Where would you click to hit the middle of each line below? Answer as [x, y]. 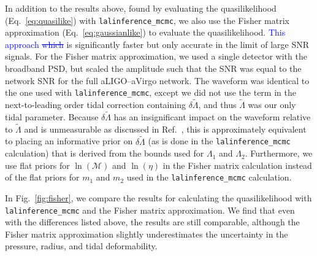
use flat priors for [37, 165]
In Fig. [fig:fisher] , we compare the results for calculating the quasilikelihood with [158, 198]
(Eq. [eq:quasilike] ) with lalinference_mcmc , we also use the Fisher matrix [147, 20]
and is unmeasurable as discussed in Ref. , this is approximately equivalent [165, 129]
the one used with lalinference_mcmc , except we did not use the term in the [151, 92]
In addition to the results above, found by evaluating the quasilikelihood [141, 8]
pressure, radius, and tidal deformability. [81, 246]
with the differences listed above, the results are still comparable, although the [152, 222]
